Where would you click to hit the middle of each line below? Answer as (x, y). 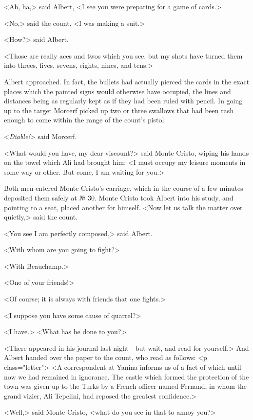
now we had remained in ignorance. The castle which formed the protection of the (126, 376)
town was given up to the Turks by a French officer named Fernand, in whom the (126, 386)
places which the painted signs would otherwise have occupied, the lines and (117, 91)
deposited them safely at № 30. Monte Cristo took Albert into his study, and (119, 197)
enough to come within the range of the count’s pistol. (85, 120)
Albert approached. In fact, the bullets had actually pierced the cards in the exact (127, 81)
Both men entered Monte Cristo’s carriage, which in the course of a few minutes (124, 188)
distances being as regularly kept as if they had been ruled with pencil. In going (123, 101)
